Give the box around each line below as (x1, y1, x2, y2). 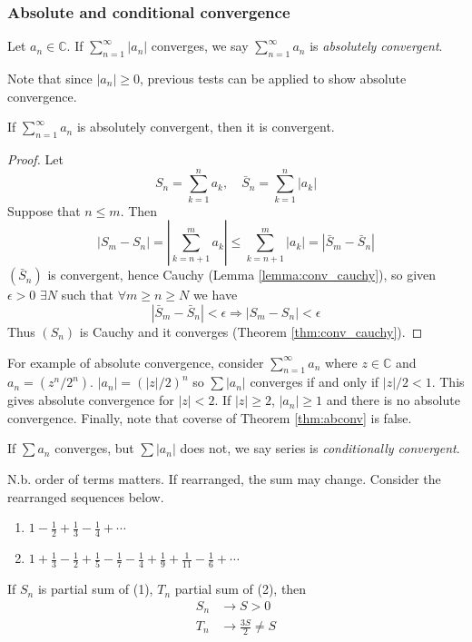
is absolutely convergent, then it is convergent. (76, 117, 335, 136)
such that (61, 285, 113, 304)
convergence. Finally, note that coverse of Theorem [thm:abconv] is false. (7, 408, 412, 427)
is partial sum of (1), (37, 579, 153, 598)
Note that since (7, 69, 93, 88)
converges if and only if (250, 372, 379, 391)
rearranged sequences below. (7, 487, 164, 506)
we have (192, 285, 238, 304)
